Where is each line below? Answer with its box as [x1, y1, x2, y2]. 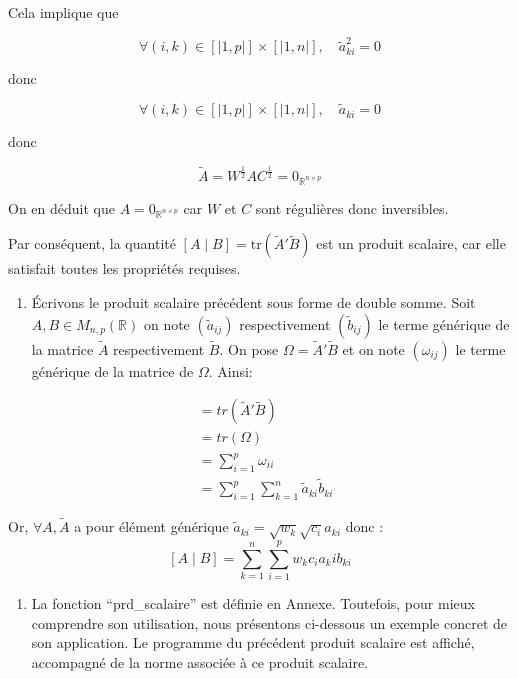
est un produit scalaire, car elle [316, 233, 506, 254]
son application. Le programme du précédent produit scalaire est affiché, [31, 632, 475, 653]
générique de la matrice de [31, 360, 194, 381]
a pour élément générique [74, 516, 229, 537]
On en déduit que [8, 197, 115, 218]
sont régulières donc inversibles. [255, 197, 449, 218]
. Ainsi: [208, 360, 253, 381]
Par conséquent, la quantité [8, 233, 176, 254]
